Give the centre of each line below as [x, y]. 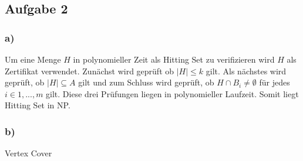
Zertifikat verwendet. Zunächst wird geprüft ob [90, 71]
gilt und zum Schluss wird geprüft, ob [146, 82]
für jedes [275, 82]
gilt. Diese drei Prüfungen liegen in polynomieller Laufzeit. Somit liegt [172, 93]
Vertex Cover [28, 153]
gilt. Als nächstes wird [246, 71]
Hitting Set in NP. [38, 105]
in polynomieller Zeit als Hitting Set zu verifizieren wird [174, 59]
